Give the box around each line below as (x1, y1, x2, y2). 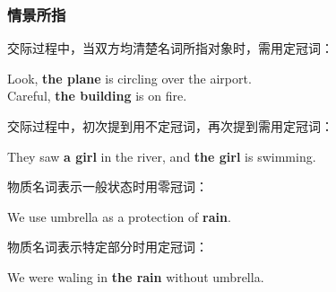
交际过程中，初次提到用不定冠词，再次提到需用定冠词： (7, 117, 333, 135)
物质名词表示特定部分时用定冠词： (7, 237, 208, 256)
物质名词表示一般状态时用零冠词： (7, 177, 208, 196)
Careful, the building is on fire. (7, 86, 187, 105)
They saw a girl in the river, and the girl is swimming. (7, 146, 316, 165)
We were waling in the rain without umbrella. (7, 267, 264, 286)
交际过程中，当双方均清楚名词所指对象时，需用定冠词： (7, 39, 333, 58)
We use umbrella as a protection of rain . (7, 207, 231, 226)
